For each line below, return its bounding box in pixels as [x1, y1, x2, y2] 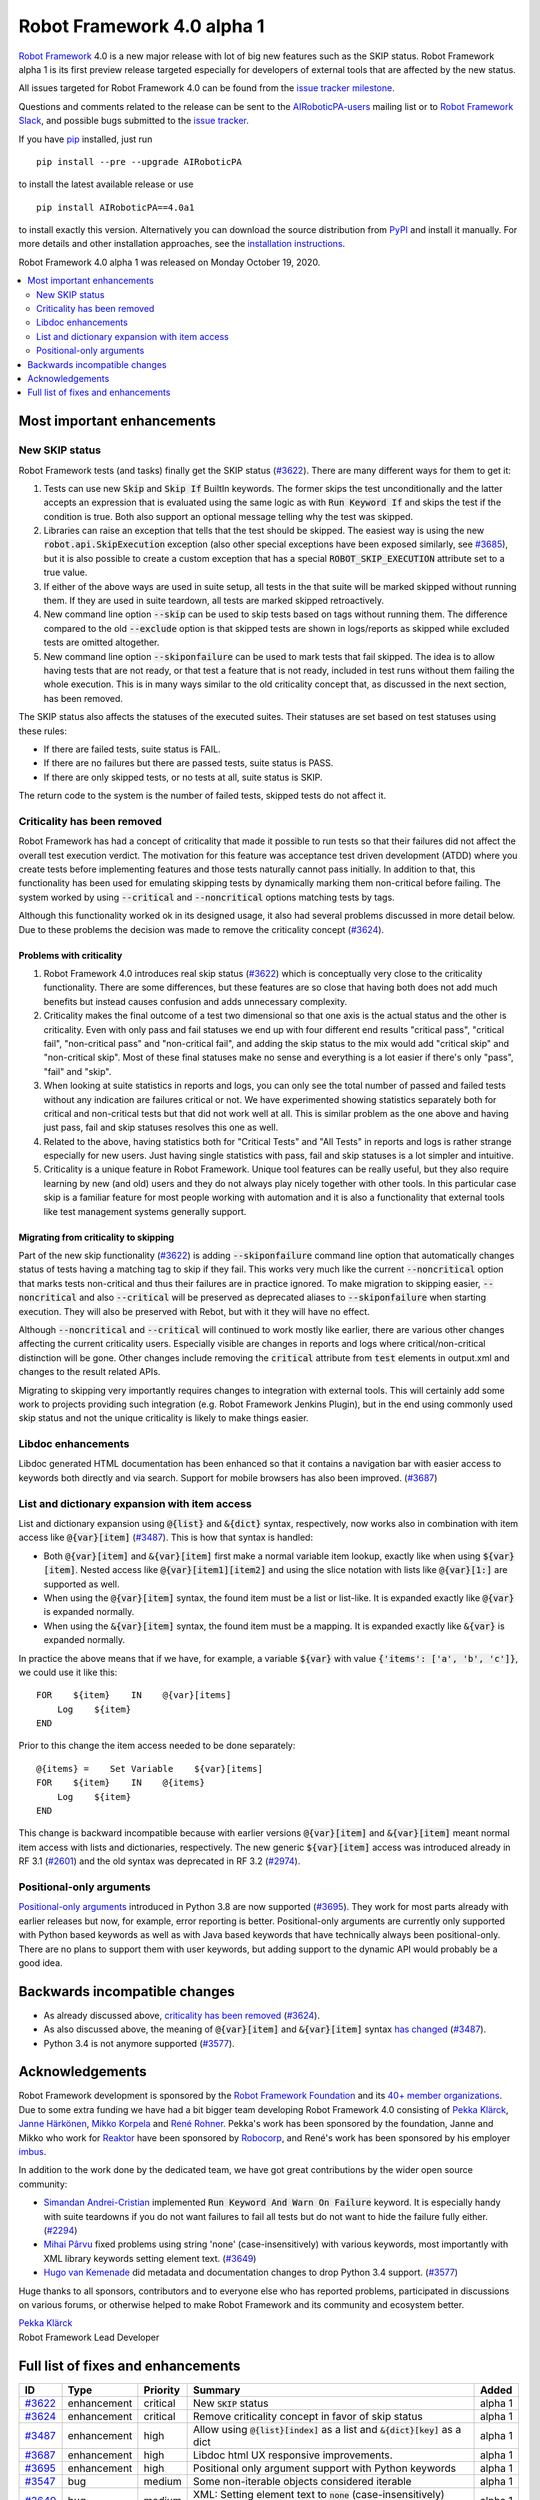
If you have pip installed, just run [18, 133, 153, 145]
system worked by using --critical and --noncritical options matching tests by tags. [18, 891, 395, 903]
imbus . [18, 2146, 47, 2158]
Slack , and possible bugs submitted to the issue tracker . [18, 115, 250, 127]
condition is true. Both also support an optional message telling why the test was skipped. [43, 510, 414, 522]
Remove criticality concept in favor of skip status [193, 2409, 424, 2423]
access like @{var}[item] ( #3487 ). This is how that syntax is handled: [18, 1531, 314, 1544]
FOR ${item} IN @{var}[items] [36, 1690, 232, 1701]
